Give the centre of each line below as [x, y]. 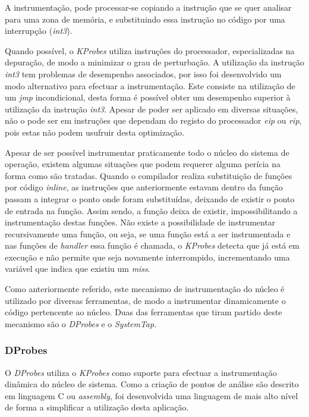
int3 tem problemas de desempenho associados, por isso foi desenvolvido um [143, 73]
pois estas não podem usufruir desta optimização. [95, 132]
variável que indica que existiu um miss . [78, 269]
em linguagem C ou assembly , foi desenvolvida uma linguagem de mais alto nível [152, 395]
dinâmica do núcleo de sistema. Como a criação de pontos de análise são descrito [152, 384]
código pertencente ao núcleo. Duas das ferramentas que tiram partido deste [144, 312]
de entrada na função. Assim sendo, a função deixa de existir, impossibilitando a [151, 210]
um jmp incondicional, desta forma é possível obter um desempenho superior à [148, 97]
